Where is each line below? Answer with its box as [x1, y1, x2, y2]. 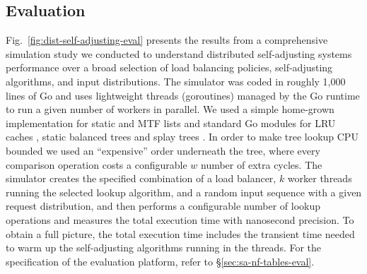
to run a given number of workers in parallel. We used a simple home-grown [6, 102, 334, 117]
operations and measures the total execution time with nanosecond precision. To [6, 212, 354, 227]
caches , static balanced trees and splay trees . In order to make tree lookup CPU [6, 129, 359, 144]
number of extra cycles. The [200, 157, 322, 172]
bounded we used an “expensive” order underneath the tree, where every [6, 143, 320, 157]
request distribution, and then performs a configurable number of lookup [6, 198, 321, 213]
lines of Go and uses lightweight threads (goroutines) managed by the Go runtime [6, 88, 360, 102]
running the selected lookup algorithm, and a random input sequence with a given [6, 184, 362, 199]
